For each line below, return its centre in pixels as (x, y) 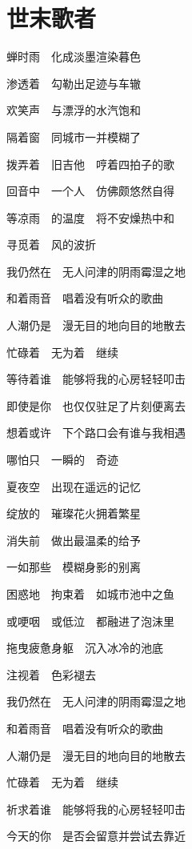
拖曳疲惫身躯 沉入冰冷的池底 (85, 648)
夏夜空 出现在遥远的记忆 (74, 486)
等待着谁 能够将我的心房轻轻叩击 (96, 379)
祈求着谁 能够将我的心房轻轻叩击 (96, 809)
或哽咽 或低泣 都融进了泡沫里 (90, 621)
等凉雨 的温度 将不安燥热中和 (90, 217)
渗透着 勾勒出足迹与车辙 (74, 83)
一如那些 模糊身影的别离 (74, 567)
